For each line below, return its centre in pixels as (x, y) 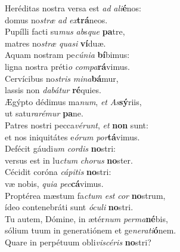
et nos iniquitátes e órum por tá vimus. (72, 136)
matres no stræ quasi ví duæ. (55, 43)
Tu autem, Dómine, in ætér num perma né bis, (86, 218)
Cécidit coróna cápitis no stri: (58, 172)
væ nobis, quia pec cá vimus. (54, 183)
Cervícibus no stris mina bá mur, (62, 78)
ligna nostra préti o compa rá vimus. (67, 66)
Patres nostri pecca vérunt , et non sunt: (77, 125)
